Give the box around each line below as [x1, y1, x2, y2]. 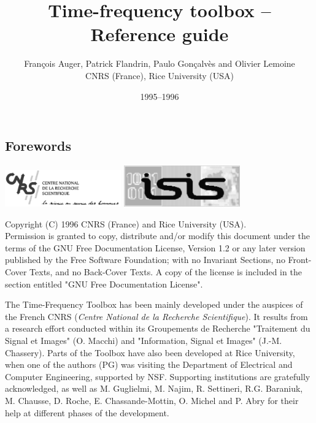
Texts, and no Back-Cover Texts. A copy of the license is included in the [29, 265, 302, 278]
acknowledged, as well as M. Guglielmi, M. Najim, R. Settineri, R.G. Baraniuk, [5, 382, 303, 395]
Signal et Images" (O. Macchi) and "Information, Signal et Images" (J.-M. [5, 333, 282, 346]
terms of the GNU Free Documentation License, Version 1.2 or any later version [5, 241, 306, 254]
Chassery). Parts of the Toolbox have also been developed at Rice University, [5, 346, 295, 359]
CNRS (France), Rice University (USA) [85, 69, 234, 82]
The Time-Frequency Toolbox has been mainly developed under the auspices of [5, 298, 303, 311]
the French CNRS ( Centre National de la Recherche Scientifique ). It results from [5, 310, 308, 322]
